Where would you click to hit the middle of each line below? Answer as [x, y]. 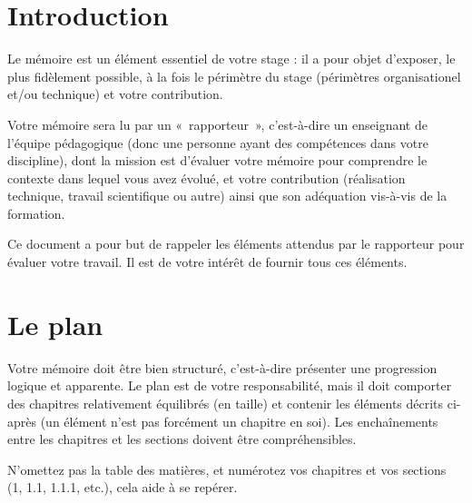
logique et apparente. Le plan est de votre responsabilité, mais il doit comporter [230, 385]
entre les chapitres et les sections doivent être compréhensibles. [182, 439]
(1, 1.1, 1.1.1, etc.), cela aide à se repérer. [123, 487]
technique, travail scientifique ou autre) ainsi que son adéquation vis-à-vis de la [227, 196]
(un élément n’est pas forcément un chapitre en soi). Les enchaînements [239, 421]
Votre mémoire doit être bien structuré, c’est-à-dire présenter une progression [222, 367]
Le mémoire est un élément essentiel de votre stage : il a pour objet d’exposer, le [231, 59]
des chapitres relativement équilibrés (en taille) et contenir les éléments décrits [226, 403]
